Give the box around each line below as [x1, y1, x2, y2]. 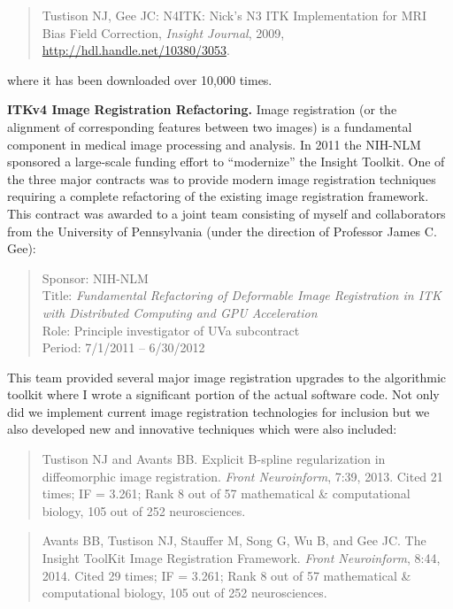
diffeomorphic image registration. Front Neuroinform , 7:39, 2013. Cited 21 [42, 466, 443, 485]
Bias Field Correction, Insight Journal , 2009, [42, 23, 285, 42]
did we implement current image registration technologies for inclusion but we [7, 402, 430, 420]
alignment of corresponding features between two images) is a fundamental [7, 117, 412, 135]
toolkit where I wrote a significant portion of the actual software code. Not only [7, 385, 440, 404]
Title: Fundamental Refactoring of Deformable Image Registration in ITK [42, 286, 441, 304]
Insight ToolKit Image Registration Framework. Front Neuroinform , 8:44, [42, 549, 441, 567]
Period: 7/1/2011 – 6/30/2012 [42, 338, 205, 357]
